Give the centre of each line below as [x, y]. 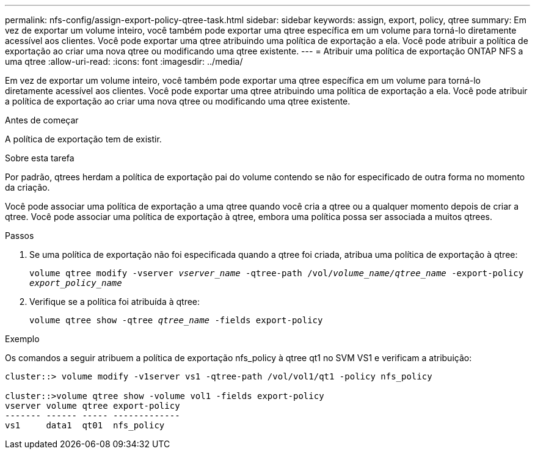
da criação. [27, 187]
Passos [20, 236]
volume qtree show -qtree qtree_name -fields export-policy [176, 320]
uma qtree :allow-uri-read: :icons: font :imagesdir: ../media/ [124, 61]
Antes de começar [42, 120]
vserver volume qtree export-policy [93, 406]
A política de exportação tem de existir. [83, 139]
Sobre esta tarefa [40, 158]
